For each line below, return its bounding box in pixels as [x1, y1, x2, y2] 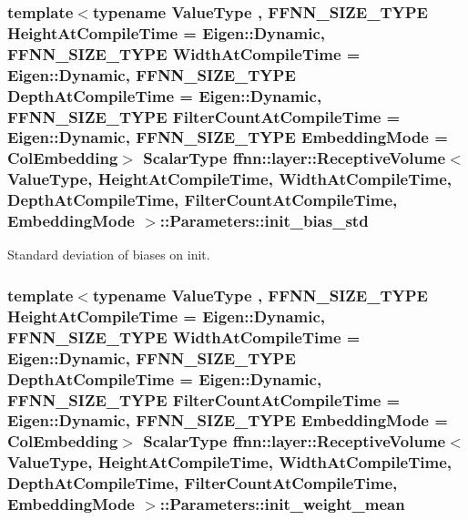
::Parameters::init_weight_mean [159, 493, 405, 515]
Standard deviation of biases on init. [7, 245, 210, 264]
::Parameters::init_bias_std [159, 209, 369, 232]
